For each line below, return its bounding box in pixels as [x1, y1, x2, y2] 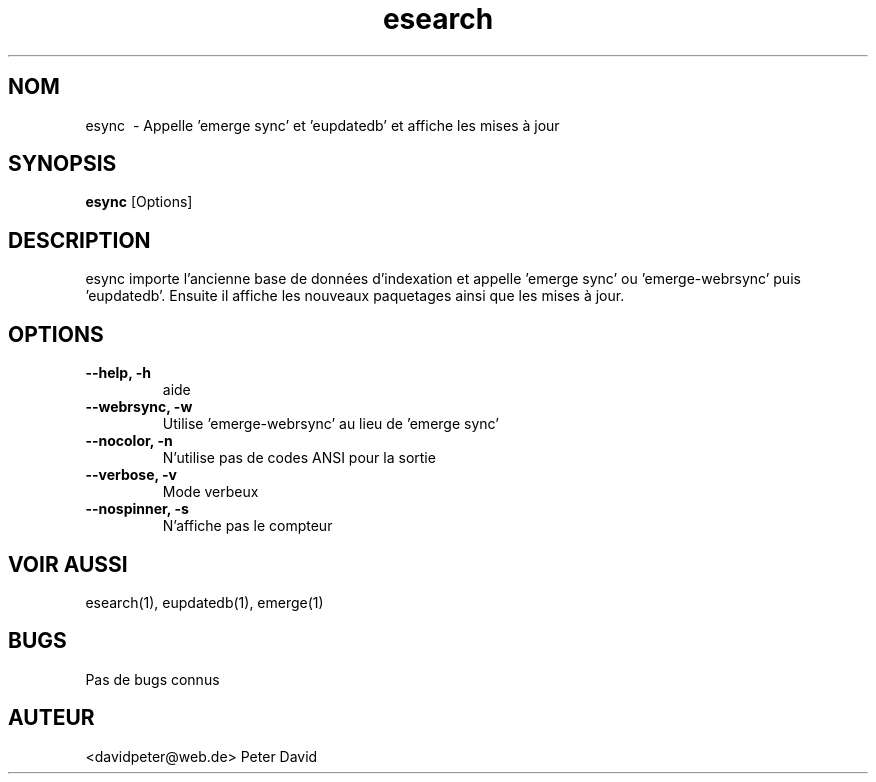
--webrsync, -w [85, 398, 193, 416]
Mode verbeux [162, 483, 259, 501]
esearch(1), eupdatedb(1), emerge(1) [85, 593, 324, 611]
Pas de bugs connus [85, 670, 220, 688]
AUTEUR [8, 705, 95, 731]
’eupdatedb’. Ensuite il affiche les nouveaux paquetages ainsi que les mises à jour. [85, 287, 625, 305]
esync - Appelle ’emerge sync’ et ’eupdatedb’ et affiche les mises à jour [85, 116, 560, 134]
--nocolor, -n [85, 432, 173, 450]
